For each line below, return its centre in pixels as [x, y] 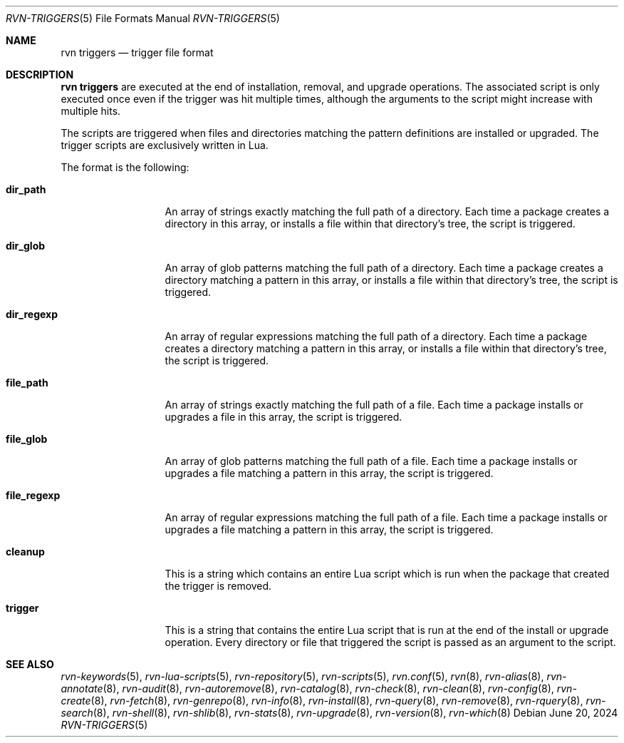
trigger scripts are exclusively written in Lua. [165, 145]
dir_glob [26, 246]
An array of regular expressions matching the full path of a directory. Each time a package [376, 336]
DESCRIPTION [40, 75]
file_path [27, 383]
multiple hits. [91, 111]
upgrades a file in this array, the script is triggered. [284, 417]
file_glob [27, 439]
